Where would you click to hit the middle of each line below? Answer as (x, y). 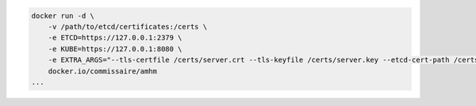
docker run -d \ (63, 15)
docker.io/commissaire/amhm (103, 71)
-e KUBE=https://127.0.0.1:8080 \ (115, 49)
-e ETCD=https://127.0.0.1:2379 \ (115, 38)
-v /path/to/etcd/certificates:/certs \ (128, 26)
